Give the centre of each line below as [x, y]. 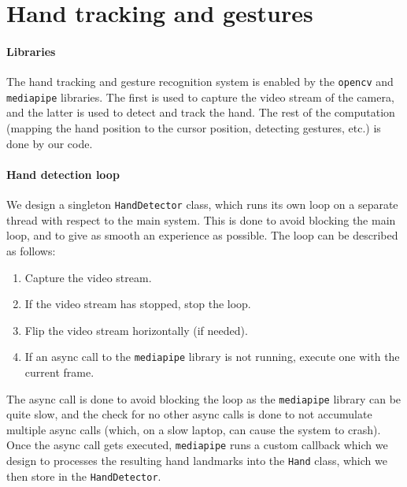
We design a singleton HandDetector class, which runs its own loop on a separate [202, 204]
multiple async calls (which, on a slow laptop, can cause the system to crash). [194, 429]
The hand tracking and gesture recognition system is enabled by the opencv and [200, 82]
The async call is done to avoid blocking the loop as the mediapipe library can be [204, 398]
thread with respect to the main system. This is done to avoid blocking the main [201, 219]
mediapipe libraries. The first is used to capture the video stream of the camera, [200, 97]
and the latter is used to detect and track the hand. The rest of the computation [201, 112]
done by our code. [50, 143]
